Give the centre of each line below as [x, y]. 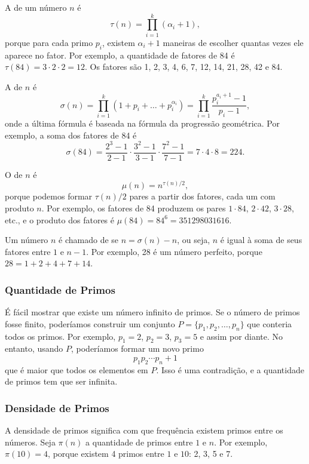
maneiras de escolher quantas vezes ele [233, 42]
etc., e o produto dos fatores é [59, 219]
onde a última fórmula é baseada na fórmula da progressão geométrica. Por [142, 123]
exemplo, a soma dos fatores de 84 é [71, 135]
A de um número [36, 7]
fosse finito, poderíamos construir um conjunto [90, 323]
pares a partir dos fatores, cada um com [202, 196]
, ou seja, [194, 240]
